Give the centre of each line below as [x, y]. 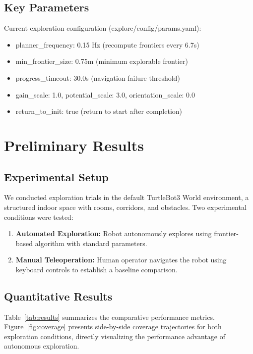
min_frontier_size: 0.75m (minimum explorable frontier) [102, 61]
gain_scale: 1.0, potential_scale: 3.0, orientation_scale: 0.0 [105, 94]
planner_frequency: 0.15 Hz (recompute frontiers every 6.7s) [107, 44]
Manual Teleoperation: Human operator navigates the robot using [121, 260]
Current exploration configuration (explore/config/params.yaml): [103, 28]
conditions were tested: [39, 217]
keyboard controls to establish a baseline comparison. [96, 269]
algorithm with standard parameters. [91, 243]
